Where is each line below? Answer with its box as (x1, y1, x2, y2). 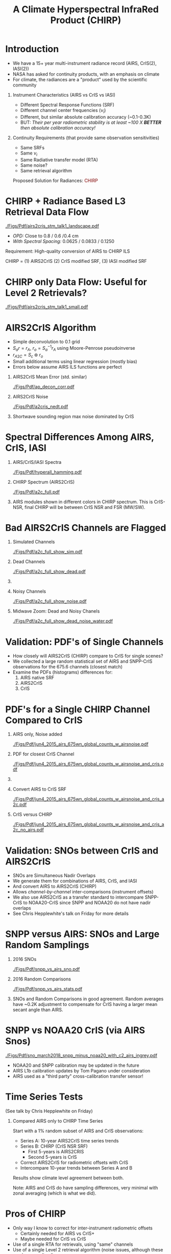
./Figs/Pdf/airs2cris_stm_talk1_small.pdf (5, 304, 88, 310)
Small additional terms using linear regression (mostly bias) (12, 358, 137, 364)
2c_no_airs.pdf (12, 827, 44, 833)
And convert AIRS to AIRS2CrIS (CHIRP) (12, 883, 97, 889)
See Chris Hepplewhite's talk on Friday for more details (12, 910, 129, 916)
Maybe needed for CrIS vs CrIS (20, 1236, 86, 1242)
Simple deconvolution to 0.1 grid (12, 339, 80, 345)
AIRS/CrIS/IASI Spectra (12, 459, 62, 465)
